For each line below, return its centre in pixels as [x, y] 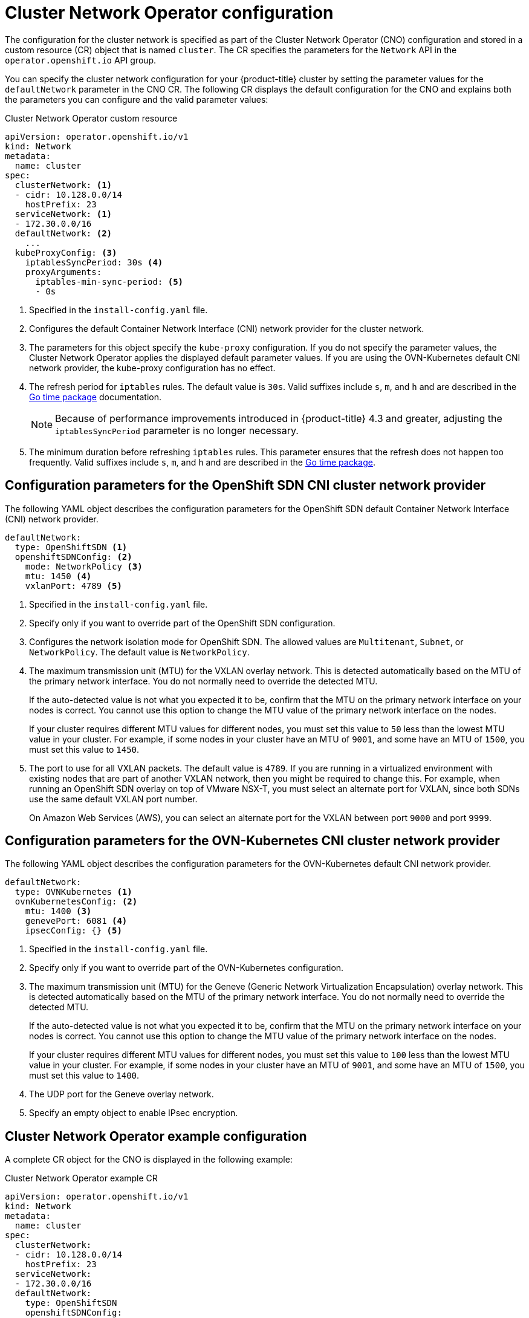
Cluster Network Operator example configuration [156, 1136]
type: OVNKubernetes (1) [73, 892]
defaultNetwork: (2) [63, 233]
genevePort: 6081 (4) [76, 921]
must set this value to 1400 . [84, 1076]
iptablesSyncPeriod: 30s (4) [94, 262]
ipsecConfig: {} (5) [73, 931]
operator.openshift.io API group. [81, 60]
